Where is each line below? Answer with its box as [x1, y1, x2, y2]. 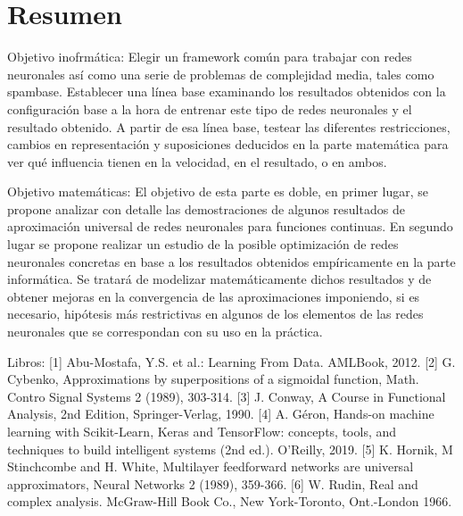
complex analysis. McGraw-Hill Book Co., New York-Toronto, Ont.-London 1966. [7, 492, 452, 511]
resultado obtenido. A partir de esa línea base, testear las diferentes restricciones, [7, 117, 451, 136]
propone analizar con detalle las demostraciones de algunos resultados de [7, 199, 405, 218]
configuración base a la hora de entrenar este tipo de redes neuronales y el [7, 99, 412, 118]
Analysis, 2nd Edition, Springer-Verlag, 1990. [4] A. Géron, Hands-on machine [7, 404, 434, 423]
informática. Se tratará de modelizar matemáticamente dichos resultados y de [7, 270, 432, 288]
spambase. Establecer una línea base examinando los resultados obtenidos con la [7, 82, 446, 101]
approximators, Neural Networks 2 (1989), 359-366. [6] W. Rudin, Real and [7, 474, 418, 493]
